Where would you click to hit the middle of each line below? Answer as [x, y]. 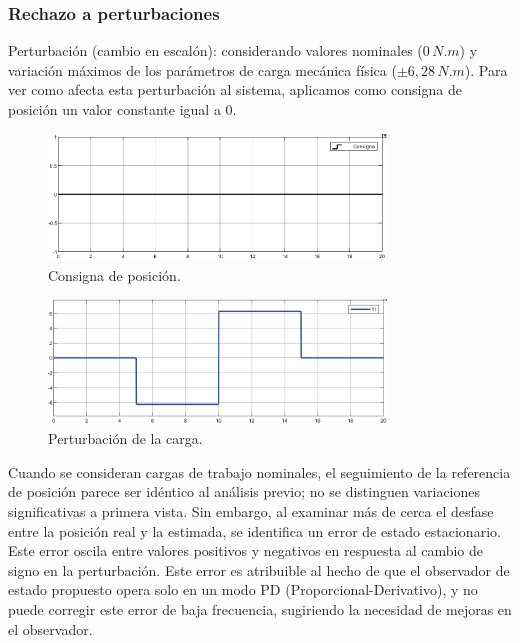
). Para [486, 69]
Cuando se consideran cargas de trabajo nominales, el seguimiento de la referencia [259, 471]
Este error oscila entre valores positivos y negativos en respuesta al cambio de [246, 550]
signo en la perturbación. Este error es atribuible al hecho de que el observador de [259, 569]
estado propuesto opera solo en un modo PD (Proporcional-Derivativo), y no [243, 589]
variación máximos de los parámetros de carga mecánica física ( [202, 69]
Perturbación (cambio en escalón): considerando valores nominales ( [215, 50]
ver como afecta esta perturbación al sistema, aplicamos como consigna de [235, 89]
